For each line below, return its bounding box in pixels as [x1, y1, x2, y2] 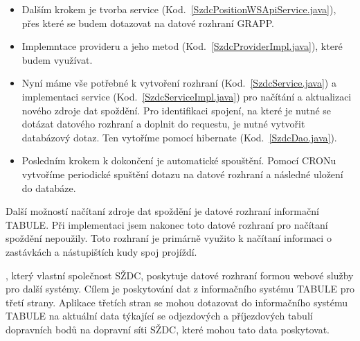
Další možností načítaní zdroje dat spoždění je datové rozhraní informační [6, 204, 319, 218]
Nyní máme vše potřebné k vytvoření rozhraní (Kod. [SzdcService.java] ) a [21, 76, 336, 90]
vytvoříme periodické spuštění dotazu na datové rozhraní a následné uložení [21, 166, 343, 181]
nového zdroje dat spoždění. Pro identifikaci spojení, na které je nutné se [21, 103, 332, 117]
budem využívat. [21, 52, 93, 67]
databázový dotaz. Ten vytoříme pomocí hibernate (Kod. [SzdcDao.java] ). [21, 130, 337, 144]
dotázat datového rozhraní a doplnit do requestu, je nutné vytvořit [21, 116, 305, 131]
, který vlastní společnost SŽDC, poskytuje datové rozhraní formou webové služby [6, 268, 354, 282]
